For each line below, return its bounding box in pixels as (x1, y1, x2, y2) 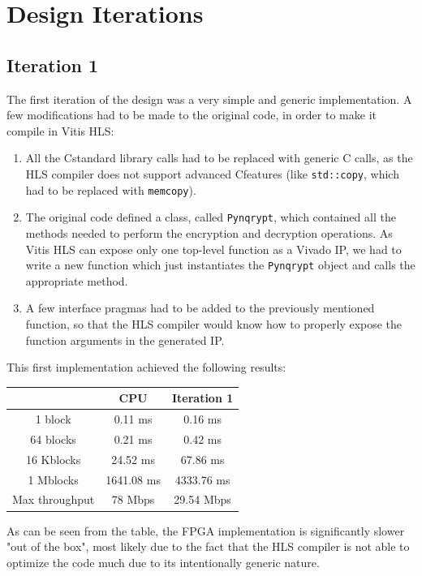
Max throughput (12, 491, 95, 508)
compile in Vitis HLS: (6, 122, 114, 139)
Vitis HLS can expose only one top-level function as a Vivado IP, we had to (25, 240, 402, 257)
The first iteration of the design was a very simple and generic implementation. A (6, 90, 412, 107)
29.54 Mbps (174, 491, 231, 508)
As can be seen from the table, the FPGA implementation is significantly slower (6, 522, 405, 539)
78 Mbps (111, 491, 155, 508)
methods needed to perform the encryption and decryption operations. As (25, 224, 393, 241)
